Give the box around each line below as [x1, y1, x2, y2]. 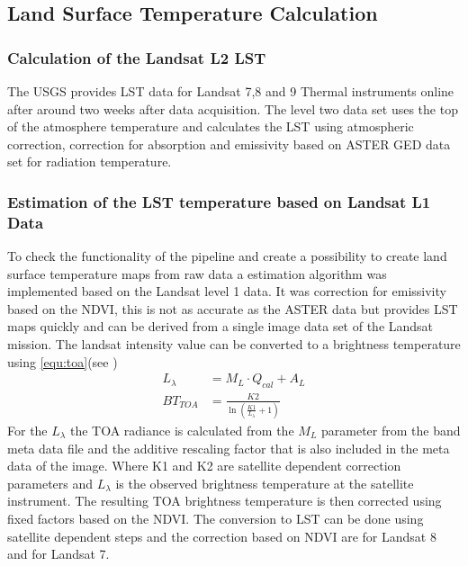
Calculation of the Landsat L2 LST [7, 46, 266, 68]
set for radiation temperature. [7, 152, 172, 171]
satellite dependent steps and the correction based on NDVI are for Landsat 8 [7, 526, 436, 545]
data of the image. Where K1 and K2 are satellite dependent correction [7, 456, 401, 475]
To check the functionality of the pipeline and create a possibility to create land [7, 247, 447, 265]
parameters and [7, 473, 94, 492]
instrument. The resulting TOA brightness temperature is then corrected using [7, 491, 442, 510]
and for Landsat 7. [7, 544, 110, 563]
